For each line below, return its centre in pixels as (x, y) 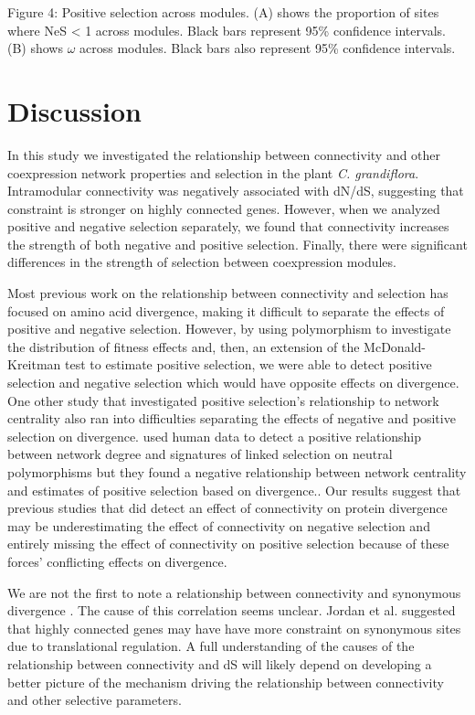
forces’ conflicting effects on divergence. (117, 561)
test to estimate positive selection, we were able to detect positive (248, 364)
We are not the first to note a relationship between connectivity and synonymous (234, 592)
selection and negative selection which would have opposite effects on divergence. (233, 383)
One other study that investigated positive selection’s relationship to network (223, 400)
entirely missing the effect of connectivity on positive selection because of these (228, 544)
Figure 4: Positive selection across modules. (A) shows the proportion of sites (223, 12)
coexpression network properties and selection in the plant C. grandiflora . (213, 172)
